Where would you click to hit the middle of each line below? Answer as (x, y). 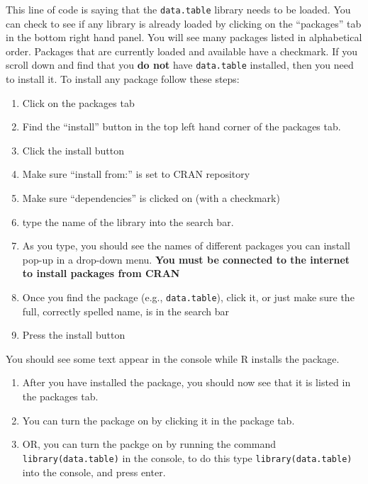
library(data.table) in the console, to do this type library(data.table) (187, 457)
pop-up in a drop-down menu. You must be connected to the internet (186, 259)
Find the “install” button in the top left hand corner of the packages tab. (182, 126)
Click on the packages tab (78, 102)
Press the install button (74, 335)
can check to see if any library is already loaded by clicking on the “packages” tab (184, 23)
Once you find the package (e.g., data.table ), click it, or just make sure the (188, 297)
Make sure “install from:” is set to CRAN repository (136, 174)
